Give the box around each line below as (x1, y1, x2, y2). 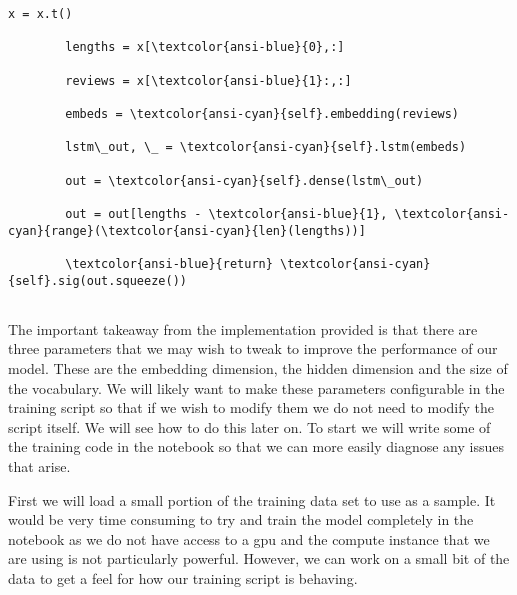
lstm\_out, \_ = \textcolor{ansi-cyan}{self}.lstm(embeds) (65, 140, 467, 155)
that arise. (8, 455, 71, 476)
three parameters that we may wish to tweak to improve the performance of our (8, 338, 498, 359)
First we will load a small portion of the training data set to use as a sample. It (8, 489, 496, 510)
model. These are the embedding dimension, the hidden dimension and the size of (8, 358, 508, 378)
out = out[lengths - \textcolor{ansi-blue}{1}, (65, 206, 388, 221)
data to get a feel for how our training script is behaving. (8, 567, 358, 588)
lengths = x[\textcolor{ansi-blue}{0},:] (65, 40, 345, 55)
